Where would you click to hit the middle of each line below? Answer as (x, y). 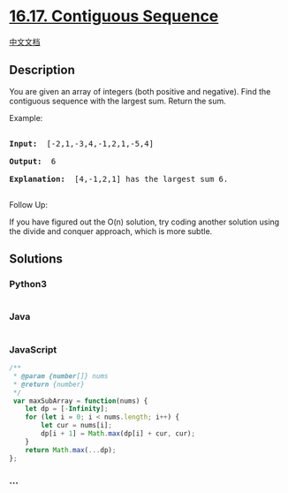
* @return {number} (49, 384)
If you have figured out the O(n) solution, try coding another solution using (144, 222)
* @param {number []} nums (61, 376)
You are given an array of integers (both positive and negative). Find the (140, 91)
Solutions (36, 259)
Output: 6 (33, 161)
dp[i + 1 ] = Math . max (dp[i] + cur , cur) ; (118, 434)
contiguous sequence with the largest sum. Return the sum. (118, 101)
